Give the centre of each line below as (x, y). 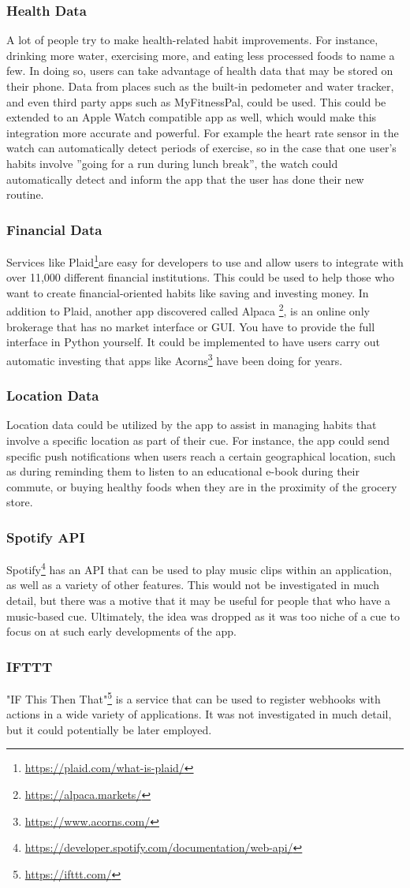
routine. (25, 194)
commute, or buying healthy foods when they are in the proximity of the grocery (202, 486)
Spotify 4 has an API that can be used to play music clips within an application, (199, 568)
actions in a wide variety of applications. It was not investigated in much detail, (199, 714)
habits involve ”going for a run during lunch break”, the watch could (172, 163)
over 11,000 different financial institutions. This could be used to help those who (201, 277)
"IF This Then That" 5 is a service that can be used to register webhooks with (194, 697)
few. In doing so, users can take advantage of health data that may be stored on (200, 71)
